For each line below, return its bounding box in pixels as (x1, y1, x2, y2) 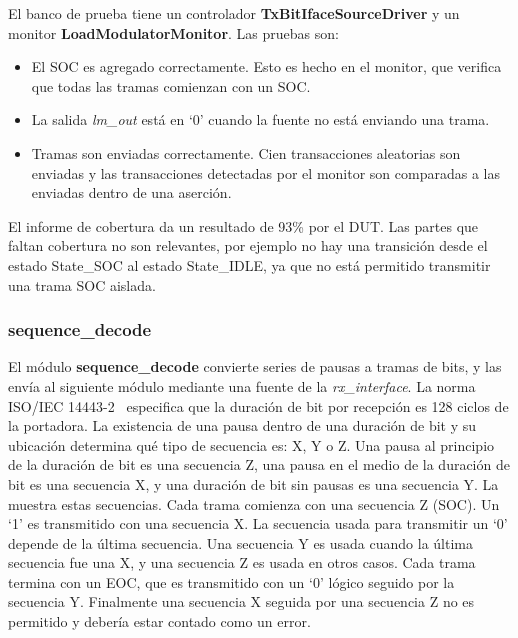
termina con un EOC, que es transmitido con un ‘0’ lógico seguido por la (8, 571, 455, 592)
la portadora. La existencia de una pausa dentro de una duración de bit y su (8, 415, 477, 436)
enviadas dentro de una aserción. (31, 182, 232, 203)
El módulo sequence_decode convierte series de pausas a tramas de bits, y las (8, 356, 502, 377)
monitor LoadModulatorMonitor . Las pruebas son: (8, 22, 339, 43)
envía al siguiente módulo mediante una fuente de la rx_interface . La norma (8, 375, 476, 396)
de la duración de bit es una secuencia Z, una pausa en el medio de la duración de (8, 454, 510, 475)
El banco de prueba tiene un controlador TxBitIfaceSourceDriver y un (8, 3, 460, 23)
